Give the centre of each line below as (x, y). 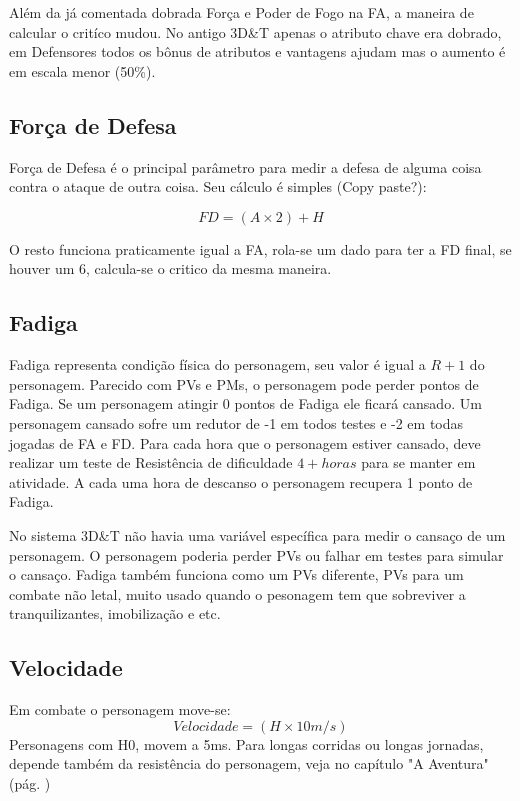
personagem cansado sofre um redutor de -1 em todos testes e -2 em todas (236, 422)
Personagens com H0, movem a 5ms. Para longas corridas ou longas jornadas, (246, 743)
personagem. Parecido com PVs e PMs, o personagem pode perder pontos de (244, 383)
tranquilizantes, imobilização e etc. (115, 613)
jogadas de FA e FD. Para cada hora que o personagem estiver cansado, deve (245, 442)
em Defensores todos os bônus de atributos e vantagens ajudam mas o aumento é (257, 51)
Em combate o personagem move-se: (120, 709)
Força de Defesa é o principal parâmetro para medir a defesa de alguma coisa (245, 166)
